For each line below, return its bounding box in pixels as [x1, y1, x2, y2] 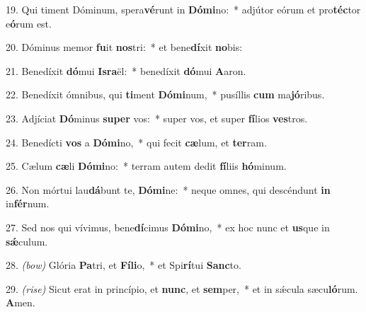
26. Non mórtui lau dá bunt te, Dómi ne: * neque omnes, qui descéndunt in [6, 182, 331, 197]
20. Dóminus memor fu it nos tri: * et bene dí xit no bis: [6, 40, 243, 54]
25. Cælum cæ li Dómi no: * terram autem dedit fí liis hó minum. [6, 158, 287, 173]
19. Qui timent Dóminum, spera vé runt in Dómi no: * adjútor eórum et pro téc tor [6, 2, 361, 16]
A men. [6, 295, 35, 310]
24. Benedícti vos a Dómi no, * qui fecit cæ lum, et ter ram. [6, 134, 267, 149]
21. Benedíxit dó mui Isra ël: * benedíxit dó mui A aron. [6, 63, 246, 78]
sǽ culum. [6, 233, 48, 248]
